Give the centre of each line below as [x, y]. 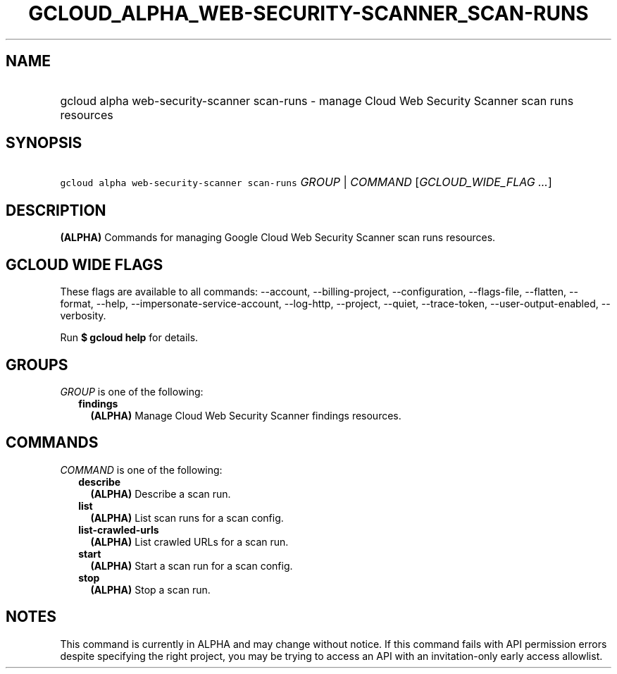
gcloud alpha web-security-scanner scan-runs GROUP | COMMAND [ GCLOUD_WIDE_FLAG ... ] [306, 182]
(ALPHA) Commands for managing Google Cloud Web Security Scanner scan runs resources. [278, 238]
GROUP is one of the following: [132, 391]
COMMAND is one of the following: [141, 470]
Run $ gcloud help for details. [129, 338]
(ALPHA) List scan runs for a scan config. [187, 517]
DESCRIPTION [56, 210]
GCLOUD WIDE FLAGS [85, 264]
